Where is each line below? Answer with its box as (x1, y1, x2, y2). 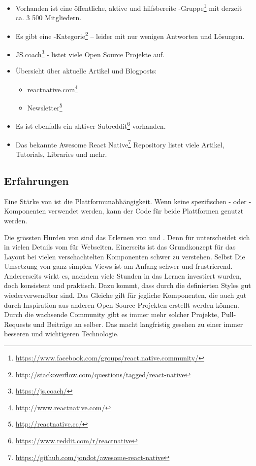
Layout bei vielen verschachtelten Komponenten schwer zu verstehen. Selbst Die (4, 251, 245, 261)
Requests (4, 319, 31, 329)
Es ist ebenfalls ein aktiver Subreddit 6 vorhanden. (15, 119, 166, 131)
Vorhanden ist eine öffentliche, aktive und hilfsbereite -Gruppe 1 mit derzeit (15, 1, 242, 13)
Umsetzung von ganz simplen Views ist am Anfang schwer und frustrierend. (4, 261, 233, 271)
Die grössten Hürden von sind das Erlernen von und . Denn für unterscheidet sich (4, 232, 250, 242)
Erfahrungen (4, 173, 69, 188)
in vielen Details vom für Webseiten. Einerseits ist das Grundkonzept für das (4, 242, 236, 252)
